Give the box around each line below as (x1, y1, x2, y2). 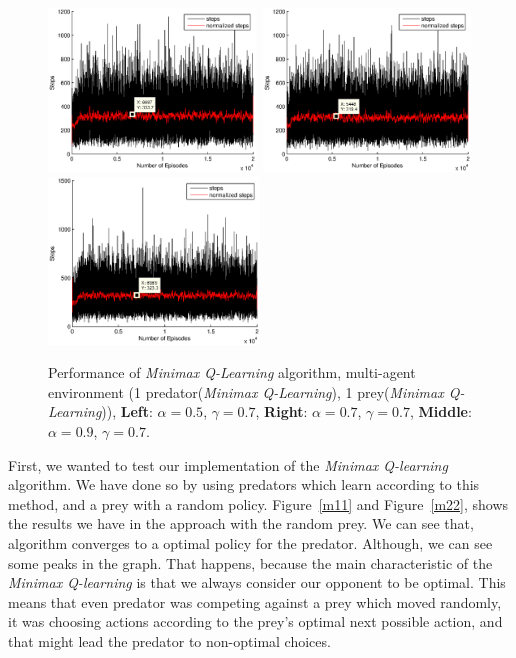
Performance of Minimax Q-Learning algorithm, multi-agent (48, 362, 416, 383)
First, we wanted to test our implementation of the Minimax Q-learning (8, 454, 448, 475)
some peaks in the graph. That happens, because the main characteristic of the (8, 552, 493, 573)
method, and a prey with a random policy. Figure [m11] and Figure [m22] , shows (8, 493, 509, 514)
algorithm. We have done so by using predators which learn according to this (8, 474, 480, 495)
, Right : (255, 401, 308, 422)
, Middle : (409, 401, 472, 422)
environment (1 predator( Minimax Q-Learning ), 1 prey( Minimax (48, 381, 444, 402)
